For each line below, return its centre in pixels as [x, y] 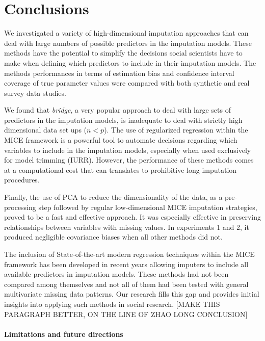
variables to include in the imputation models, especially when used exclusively [128, 150]
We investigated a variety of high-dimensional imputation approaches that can [126, 33]
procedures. [22, 180]
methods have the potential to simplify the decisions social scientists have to [123, 53]
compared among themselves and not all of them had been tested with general [126, 284]
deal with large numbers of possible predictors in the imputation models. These [128, 43]
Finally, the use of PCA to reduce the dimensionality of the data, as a [113, 197]
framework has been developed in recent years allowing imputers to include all [126, 264]
